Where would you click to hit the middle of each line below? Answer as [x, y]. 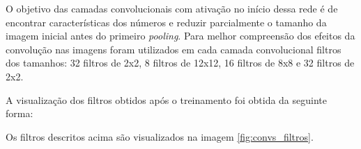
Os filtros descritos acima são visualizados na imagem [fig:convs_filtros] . [160, 136]
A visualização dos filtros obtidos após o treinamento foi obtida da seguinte [166, 99]
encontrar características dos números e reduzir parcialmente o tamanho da [166, 22]
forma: [20, 113]
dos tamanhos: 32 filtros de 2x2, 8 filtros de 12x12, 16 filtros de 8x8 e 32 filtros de [180, 63]
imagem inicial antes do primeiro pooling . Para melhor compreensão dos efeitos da [180, 36]
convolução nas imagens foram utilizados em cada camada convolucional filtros [174, 49]
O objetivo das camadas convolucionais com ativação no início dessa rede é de [172, 8]
